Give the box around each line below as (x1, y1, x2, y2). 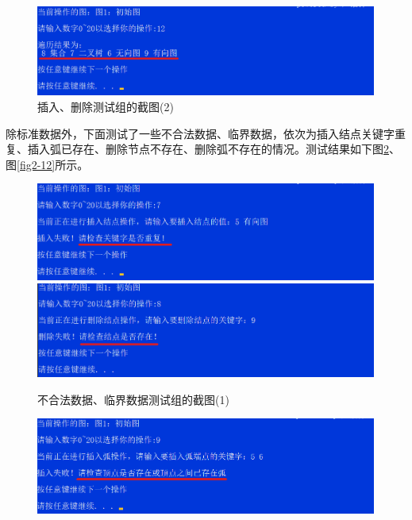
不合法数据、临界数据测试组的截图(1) (37, 391, 229, 407)
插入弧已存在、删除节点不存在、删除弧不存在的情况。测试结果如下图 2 (27, 141, 389, 157)
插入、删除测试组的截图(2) (37, 98, 174, 114)
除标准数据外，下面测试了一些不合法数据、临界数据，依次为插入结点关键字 (6, 125, 395, 141)
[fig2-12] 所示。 (17, 156, 89, 172)
